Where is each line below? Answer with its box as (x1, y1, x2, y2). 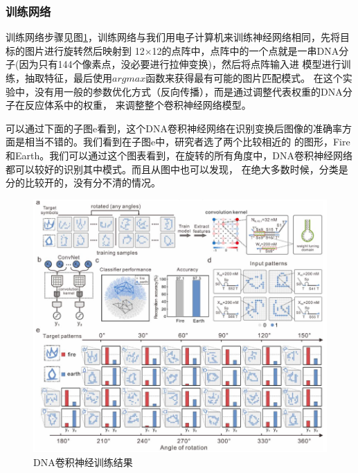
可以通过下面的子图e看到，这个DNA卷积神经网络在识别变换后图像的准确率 (6, 121, 342, 135)
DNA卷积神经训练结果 (33, 454, 133, 469)
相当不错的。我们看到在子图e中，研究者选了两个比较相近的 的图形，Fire (24, 134, 350, 149)
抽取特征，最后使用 (24, 71, 112, 84)
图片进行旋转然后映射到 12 (24, 43, 145, 57)
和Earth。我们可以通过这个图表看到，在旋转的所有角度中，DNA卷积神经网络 (6, 148, 352, 162)
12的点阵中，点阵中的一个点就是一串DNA (152, 43, 339, 57)
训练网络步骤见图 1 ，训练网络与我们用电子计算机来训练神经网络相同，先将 (6, 30, 340, 44)
